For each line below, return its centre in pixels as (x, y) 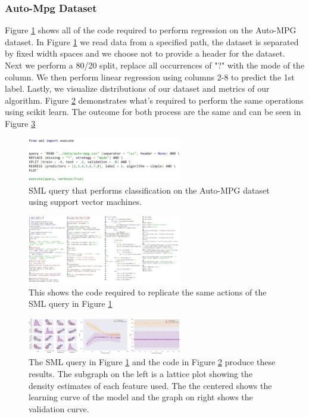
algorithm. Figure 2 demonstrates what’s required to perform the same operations (154, 100)
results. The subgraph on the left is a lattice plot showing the (141, 373)
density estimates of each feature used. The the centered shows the (150, 385)
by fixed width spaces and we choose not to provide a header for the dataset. (145, 53)
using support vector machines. (85, 202)
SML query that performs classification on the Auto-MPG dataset (149, 190)
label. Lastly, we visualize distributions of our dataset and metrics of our (137, 88)
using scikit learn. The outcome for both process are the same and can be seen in (153, 112)
